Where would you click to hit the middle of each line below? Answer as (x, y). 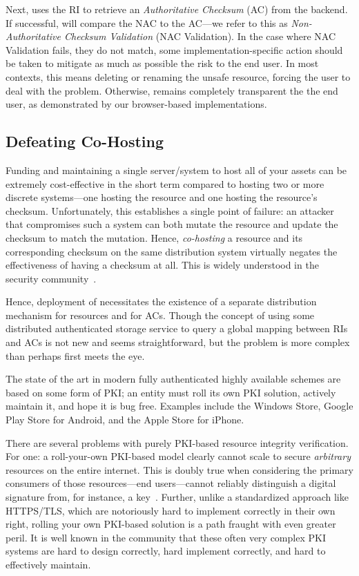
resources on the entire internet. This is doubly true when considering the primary (179, 469)
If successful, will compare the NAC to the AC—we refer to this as (147, 22)
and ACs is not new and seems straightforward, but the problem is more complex (178, 342)
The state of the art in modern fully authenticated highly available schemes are (173, 379)
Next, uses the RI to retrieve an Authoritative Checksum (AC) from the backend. (177, 9)
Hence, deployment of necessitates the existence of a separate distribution (161, 301)
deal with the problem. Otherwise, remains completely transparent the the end (172, 90)
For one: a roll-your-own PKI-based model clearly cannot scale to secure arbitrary (178, 456)
